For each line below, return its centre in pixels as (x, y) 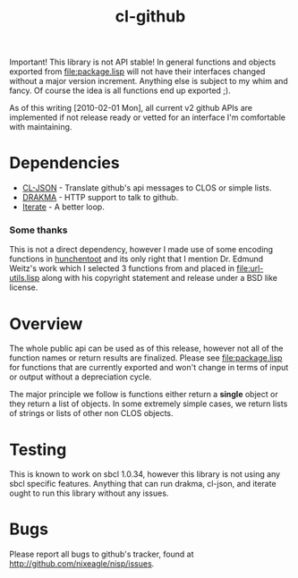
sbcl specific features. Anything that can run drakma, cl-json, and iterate (143, 484)
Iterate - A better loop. (63, 207)
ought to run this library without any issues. (89, 493)
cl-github (150, 17)
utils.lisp (25, 278)
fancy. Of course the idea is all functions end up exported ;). (120, 90)
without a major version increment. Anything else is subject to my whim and (149, 81)
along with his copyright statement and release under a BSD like (159, 278)
